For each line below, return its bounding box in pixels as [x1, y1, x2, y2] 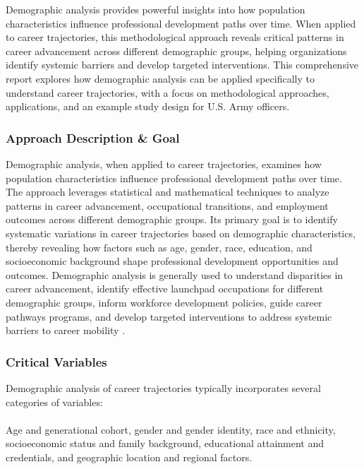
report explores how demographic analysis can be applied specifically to [6, 71, 315, 85]
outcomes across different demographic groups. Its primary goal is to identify [6, 212, 338, 227]
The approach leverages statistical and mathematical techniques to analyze [6, 184, 329, 199]
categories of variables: [6, 394, 103, 409]
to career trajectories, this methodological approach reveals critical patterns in [6, 30, 344, 44]
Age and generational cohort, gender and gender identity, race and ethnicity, [6, 422, 336, 437]
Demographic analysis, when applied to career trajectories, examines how [6, 156, 322, 171]
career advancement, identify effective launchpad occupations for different [6, 281, 324, 296]
